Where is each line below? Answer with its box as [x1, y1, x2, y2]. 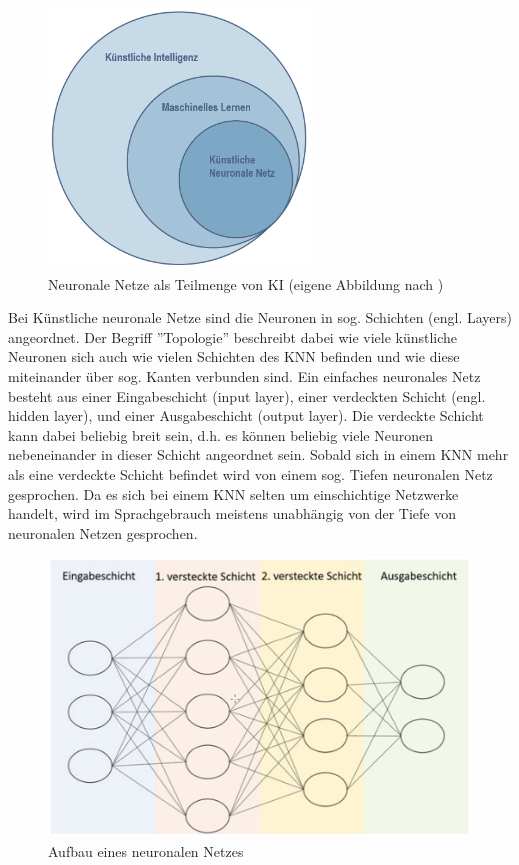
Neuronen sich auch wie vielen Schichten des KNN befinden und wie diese [8, 346, 460, 367]
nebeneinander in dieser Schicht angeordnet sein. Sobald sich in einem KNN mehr [8, 444, 509, 465]
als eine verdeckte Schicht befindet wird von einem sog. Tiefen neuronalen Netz [8, 464, 493, 485]
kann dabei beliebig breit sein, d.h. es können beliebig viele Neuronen [8, 424, 433, 445]
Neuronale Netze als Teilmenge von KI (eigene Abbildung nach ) [48, 273, 444, 294]
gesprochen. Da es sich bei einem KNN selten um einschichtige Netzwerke [8, 483, 459, 504]
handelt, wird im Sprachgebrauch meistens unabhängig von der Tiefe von [8, 503, 456, 524]
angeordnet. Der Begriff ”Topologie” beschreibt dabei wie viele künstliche [8, 326, 458, 347]
